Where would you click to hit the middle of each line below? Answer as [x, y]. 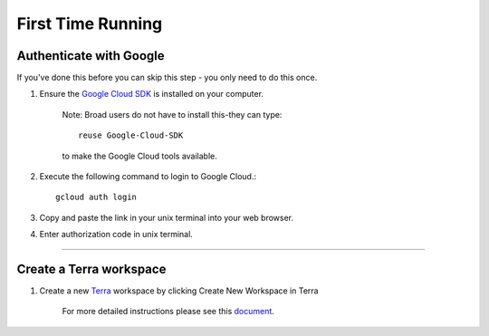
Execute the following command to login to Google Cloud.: [148, 177]
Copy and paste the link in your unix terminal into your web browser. [167, 217]
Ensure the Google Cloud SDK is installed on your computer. [152, 94]
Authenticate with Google [91, 56]
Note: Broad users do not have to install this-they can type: [172, 114]
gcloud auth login [96, 197]
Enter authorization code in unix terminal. [116, 235]
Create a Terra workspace [91, 269]
